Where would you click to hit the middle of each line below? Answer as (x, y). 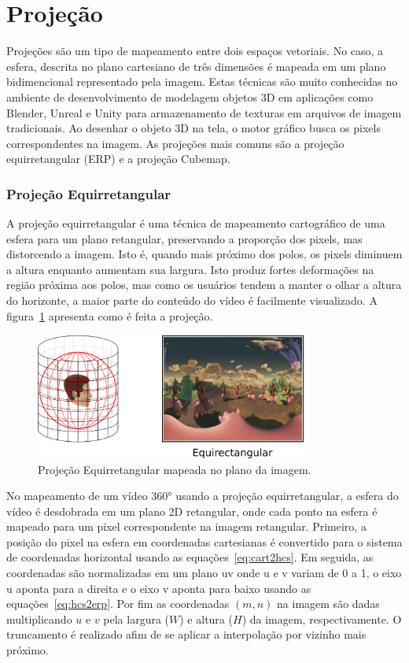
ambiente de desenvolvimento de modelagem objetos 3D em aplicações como (190, 96)
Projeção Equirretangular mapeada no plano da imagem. (175, 469)
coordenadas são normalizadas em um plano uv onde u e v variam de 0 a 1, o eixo (204, 573)
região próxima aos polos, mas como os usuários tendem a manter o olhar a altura (204, 285)
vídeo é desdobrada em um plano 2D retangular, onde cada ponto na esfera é (192, 511)
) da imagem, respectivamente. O (322, 619)
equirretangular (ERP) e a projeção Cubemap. (118, 159)
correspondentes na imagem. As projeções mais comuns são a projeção (175, 143)
